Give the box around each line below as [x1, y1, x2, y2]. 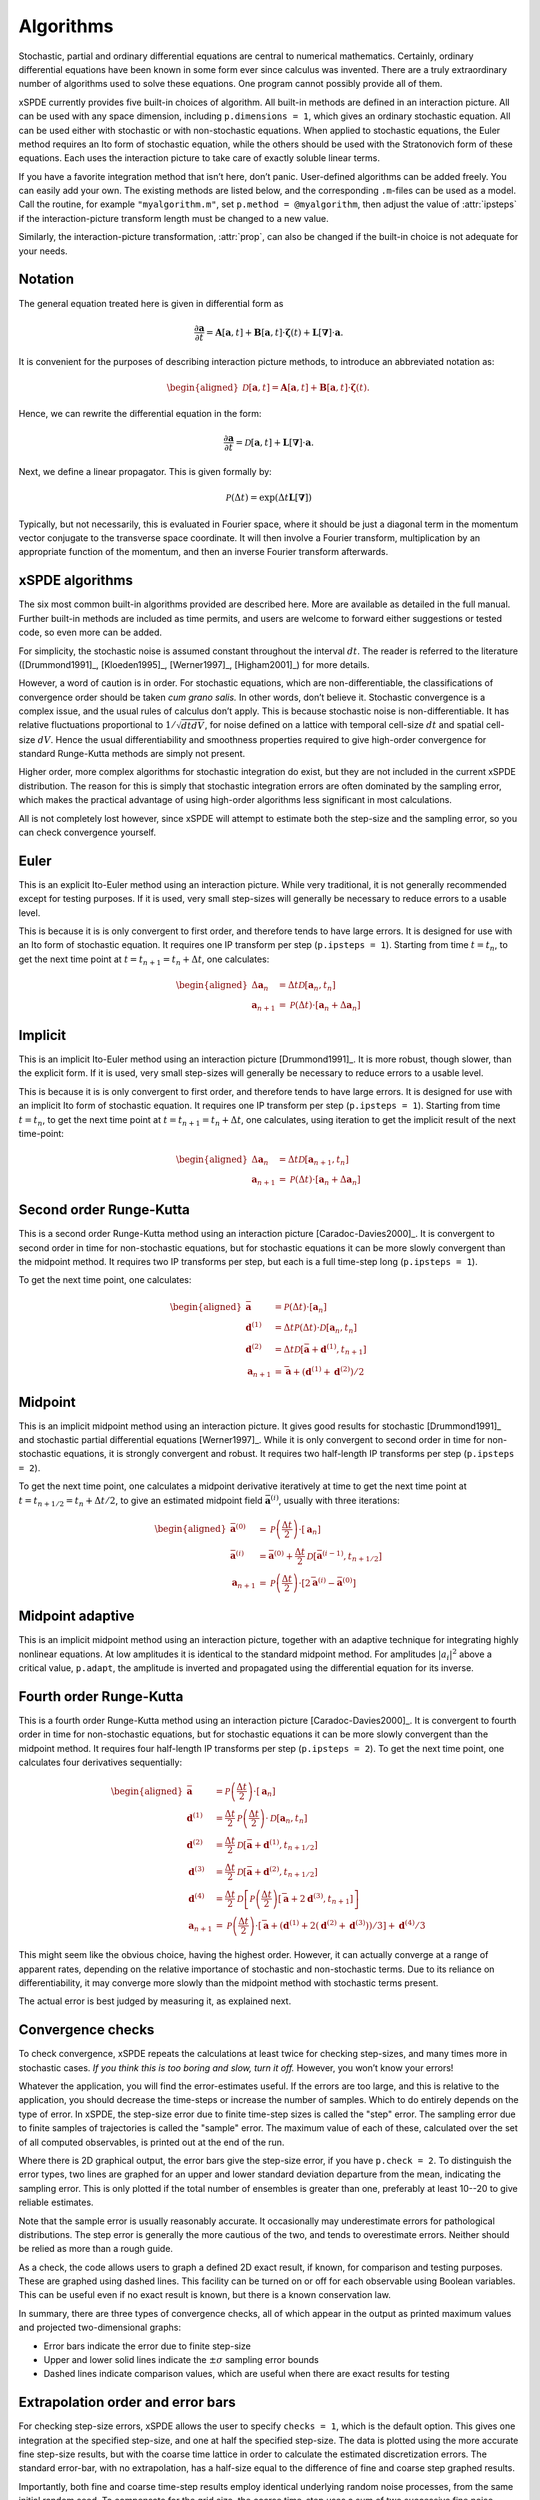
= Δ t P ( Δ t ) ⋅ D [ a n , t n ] [274, 1321, 357, 1335]
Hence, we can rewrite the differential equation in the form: [18, 408, 262, 420]
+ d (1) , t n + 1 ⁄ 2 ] [253, 1838, 319, 1853]
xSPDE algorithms [18, 572, 134, 589]
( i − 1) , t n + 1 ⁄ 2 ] [321, 1548, 382, 1564]
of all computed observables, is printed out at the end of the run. [18, 2136, 285, 2148]
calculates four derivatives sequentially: [18, 1756, 183, 1769]
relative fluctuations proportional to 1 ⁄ [18, 719, 175, 731]
